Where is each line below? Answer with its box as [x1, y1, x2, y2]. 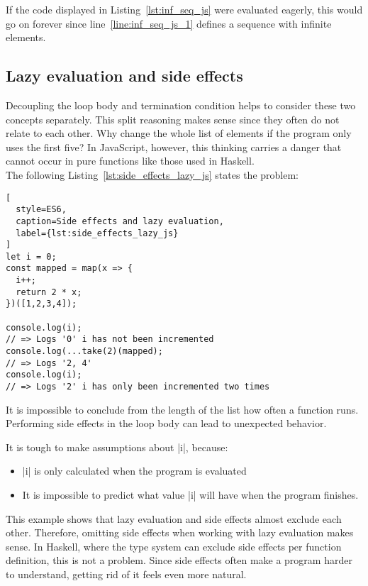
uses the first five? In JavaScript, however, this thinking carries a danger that [6, 139, 342, 154]
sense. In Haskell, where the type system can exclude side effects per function [6, 538, 342, 553]
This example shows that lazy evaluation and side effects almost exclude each [6, 511, 342, 526]
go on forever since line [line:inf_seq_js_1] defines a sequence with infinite [6, 16, 332, 31]
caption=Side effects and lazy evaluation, [16, 216, 224, 226]
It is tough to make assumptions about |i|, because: [6, 439, 228, 454]
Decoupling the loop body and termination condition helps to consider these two [6, 97, 356, 112]
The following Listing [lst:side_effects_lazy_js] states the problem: [6, 167, 299, 182]
